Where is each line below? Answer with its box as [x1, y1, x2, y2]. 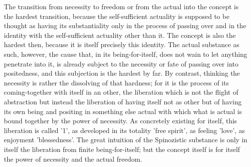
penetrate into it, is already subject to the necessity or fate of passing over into [4, 58, 238, 68]
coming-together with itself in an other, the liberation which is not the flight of [4, 87, 238, 97]
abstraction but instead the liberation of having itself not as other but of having [4, 96, 242, 106]
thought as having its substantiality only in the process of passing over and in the [4, 20, 247, 31]
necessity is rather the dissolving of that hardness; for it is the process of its [4, 77, 229, 87]
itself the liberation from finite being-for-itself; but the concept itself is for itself [4, 144, 240, 154]
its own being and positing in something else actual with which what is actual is [4, 106, 242, 116]
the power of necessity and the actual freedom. [4, 153, 142, 164]
